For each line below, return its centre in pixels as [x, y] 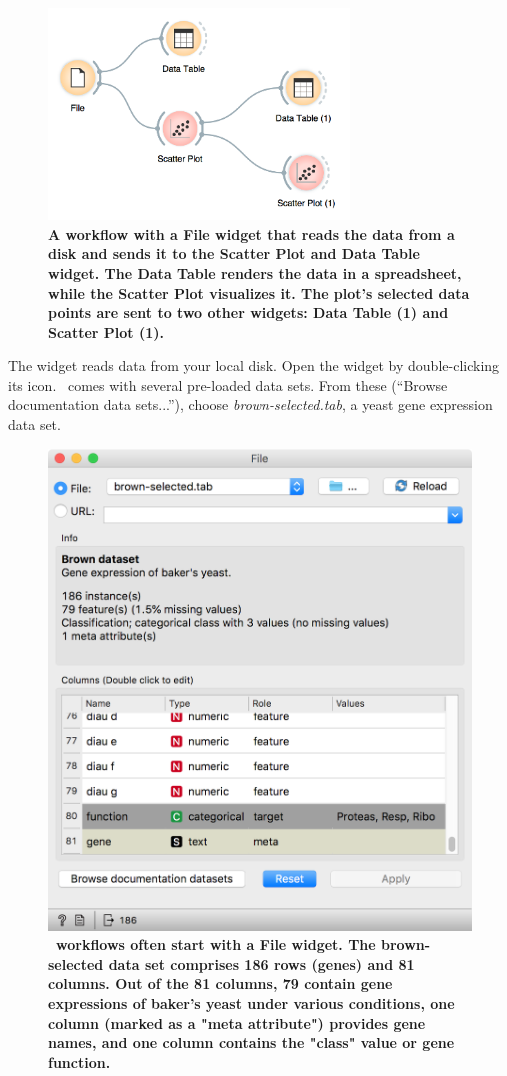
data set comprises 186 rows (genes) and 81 [261, 963]
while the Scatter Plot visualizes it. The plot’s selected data [259, 292]
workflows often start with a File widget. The [216, 944]
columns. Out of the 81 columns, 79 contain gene [220, 983]
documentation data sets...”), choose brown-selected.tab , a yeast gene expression [250, 404]
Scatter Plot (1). [106, 331]
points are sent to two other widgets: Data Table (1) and [248, 312]
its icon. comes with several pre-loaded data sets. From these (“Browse [228, 384]
